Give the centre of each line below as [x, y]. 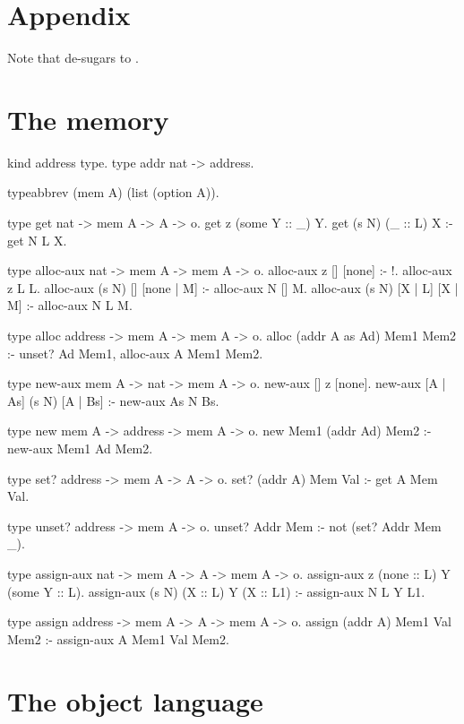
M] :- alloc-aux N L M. [70, 305]
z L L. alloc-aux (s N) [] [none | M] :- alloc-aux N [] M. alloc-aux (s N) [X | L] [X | [233, 287]
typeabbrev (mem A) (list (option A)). [113, 192]
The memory [88, 119]
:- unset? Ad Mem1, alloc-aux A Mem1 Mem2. [135, 353]
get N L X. [37, 240]
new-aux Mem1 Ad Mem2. [80, 448]
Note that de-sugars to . [73, 58]
